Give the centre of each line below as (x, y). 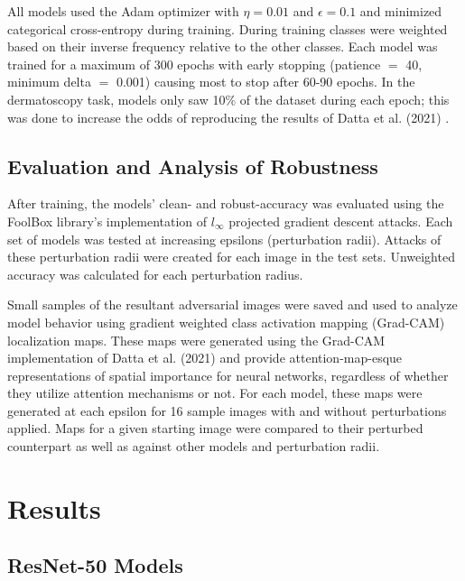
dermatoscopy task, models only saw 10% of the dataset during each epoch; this (228, 99)
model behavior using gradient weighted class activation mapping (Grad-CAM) (226, 322)
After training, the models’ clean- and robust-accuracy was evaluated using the (226, 203)
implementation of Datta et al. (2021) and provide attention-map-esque (205, 358)
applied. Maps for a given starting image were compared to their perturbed (215, 428)
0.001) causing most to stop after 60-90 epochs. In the (265, 82)
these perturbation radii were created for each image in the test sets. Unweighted (231, 257)
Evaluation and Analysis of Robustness (193, 166)
